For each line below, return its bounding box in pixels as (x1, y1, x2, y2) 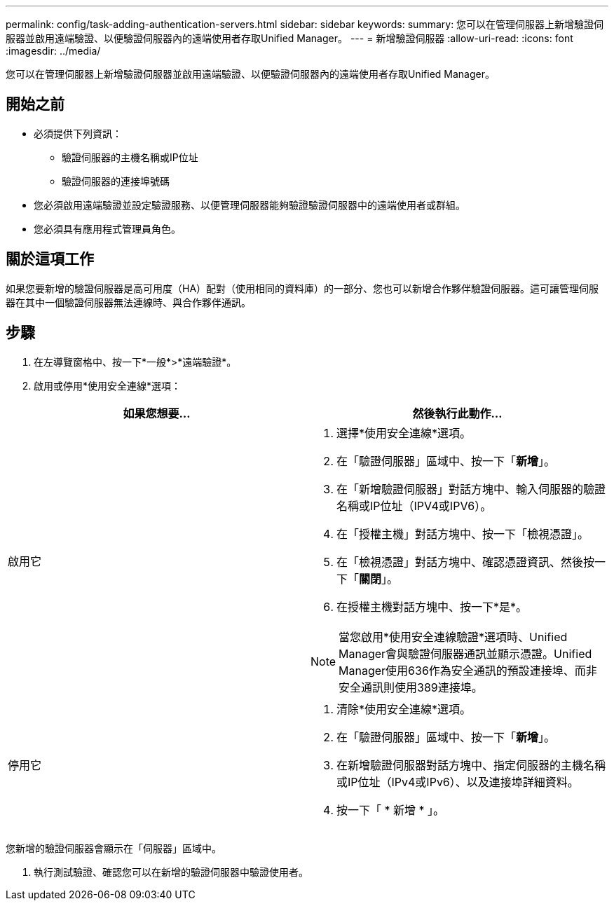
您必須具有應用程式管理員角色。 (34, 222, 181, 235)
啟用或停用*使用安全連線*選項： (34, 379, 182, 392)
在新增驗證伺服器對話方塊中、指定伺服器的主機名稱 (336, 757, 606, 772)
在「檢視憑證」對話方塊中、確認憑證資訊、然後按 (336, 554, 595, 569)
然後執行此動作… (412, 406, 503, 420)
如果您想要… (123, 406, 191, 420)
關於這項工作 (6, 250, 94, 268)
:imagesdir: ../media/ (6, 45, 101, 57)
